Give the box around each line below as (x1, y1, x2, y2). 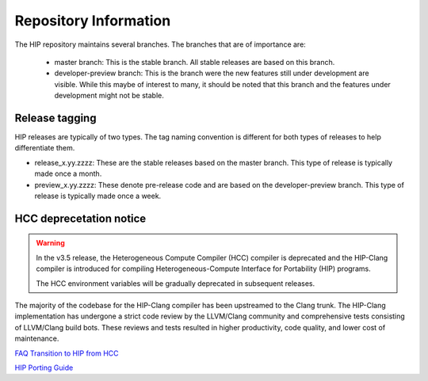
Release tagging (14, 111, 97, 124)
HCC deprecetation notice (14, 211, 147, 225)
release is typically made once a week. (34, 191, 162, 200)
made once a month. (34, 169, 102, 178)
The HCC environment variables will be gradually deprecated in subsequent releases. (36, 278, 315, 288)
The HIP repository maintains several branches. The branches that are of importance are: (14, 40, 307, 49)
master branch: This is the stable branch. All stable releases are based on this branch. (54, 57, 335, 67)
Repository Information (14, 12, 171, 29)
